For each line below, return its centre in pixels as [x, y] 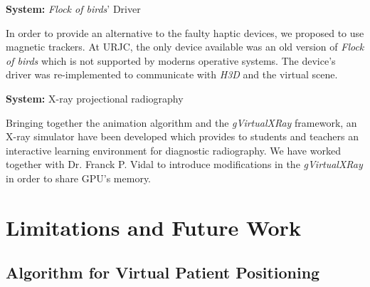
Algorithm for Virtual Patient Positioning [163, 272]
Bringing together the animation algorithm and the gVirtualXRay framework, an [181, 122]
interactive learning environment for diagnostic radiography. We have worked [173, 150]
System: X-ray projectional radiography [95, 98]
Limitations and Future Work [153, 227]
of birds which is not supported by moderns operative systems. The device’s [171, 60]
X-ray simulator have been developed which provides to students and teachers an [182, 136]
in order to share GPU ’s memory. [79, 178]
